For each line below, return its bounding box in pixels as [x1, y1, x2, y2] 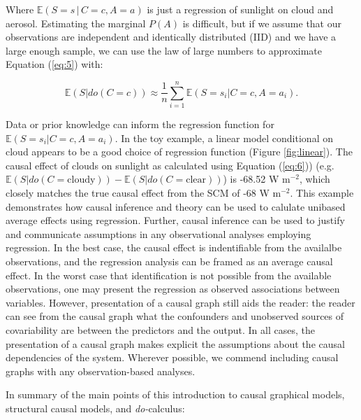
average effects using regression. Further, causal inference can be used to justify [6, 213, 345, 227]
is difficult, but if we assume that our [182, 15, 342, 30]
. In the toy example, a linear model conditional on [115, 130, 333, 145]
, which [299, 171, 330, 186]
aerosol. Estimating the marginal [6, 15, 146, 30]
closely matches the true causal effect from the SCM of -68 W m [6, 185, 281, 200]
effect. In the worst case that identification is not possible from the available [6, 267, 332, 282]
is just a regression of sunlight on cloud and [147, 2, 334, 16]
